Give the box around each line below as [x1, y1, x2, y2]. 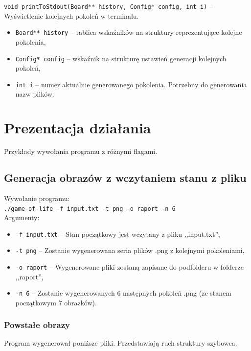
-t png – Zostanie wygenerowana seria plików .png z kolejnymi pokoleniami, [15, 245, 245, 255]
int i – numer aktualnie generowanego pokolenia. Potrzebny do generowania [15, 79, 247, 89]
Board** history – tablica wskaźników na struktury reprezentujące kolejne [15, 27, 242, 37]
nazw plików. [15, 89, 54, 99]
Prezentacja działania [4, 118, 151, 138]
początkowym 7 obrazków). [15, 297, 97, 307]
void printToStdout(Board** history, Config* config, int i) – [4, 1, 213, 11]
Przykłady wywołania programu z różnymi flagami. [4, 146, 158, 156]
